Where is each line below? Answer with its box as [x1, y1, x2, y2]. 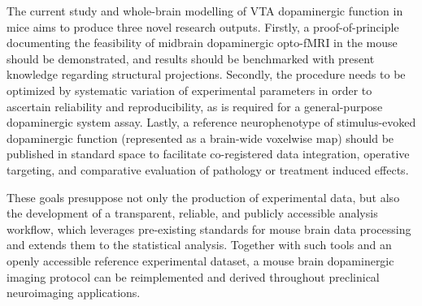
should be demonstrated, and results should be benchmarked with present [7, 50, 375, 67]
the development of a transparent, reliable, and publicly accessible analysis [7, 205, 378, 222]
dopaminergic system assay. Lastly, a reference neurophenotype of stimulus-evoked [7, 114, 416, 131]
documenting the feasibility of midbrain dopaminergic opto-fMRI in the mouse [7, 34, 398, 51]
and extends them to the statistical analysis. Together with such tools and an [7, 236, 392, 253]
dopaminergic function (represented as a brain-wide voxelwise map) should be [7, 129, 394, 146]
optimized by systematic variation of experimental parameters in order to [7, 81, 372, 98]
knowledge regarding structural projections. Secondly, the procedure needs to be [7, 66, 406, 83]
